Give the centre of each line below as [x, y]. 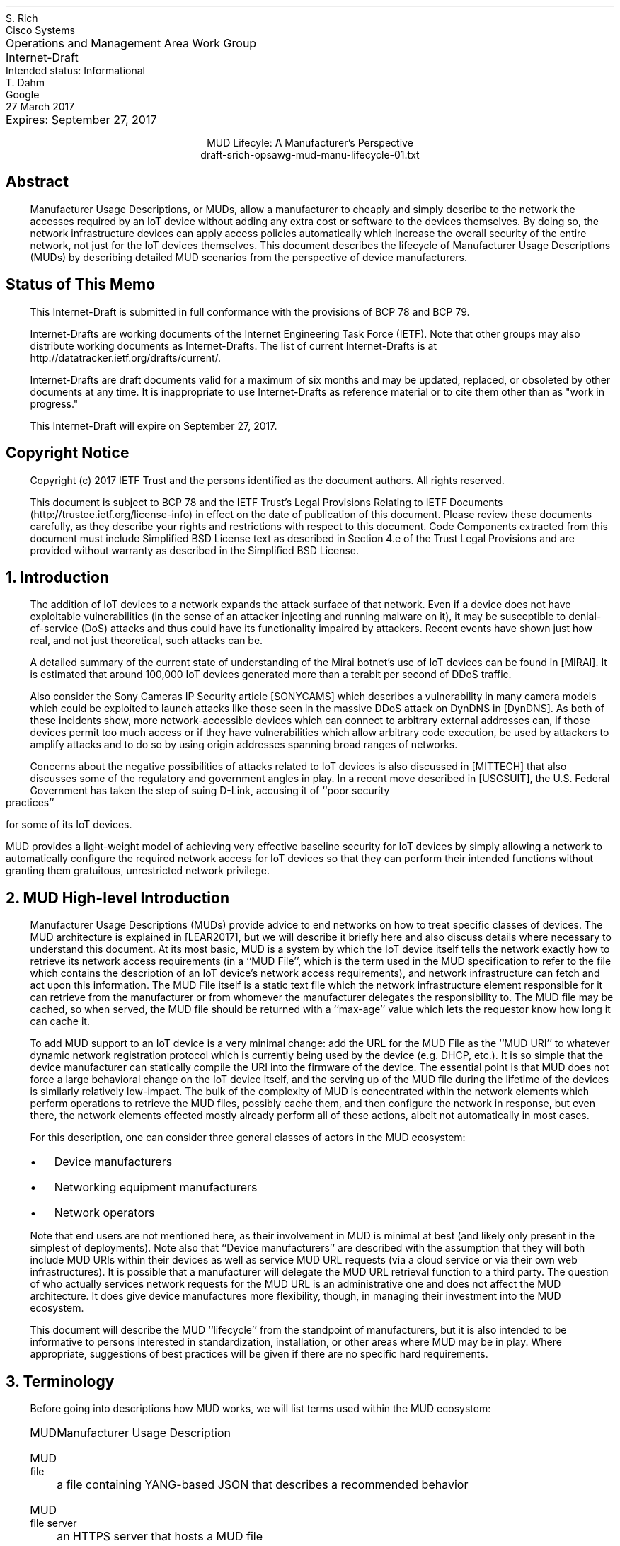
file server [53, 1523]
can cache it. [60, 1021]
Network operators [104, 1213]
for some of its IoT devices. [69, 825]
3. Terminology [60, 1381]
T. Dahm [25, 82]
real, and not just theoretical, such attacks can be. [147, 641]
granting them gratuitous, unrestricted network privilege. [138, 871]
